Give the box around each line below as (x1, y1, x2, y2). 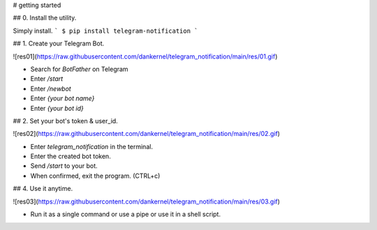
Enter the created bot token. (30, 152, 111, 160)
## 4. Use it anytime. (13, 185, 73, 193)
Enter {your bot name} (30, 94, 95, 102)
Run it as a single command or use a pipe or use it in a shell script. (30, 210, 221, 219)
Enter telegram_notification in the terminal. (30, 142, 154, 151)
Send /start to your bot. (30, 162, 98, 170)
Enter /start (30, 75, 64, 83)
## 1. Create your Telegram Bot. (13, 39, 105, 48)
